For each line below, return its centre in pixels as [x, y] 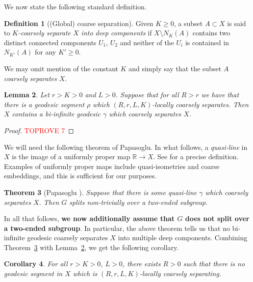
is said [237, 23]
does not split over [217, 218]
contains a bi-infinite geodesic [56, 114]
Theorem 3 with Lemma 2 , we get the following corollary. [91, 247]
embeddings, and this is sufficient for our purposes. [80, 176]
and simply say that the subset [175, 68]
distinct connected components [50, 42]
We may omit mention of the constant [61, 68]
